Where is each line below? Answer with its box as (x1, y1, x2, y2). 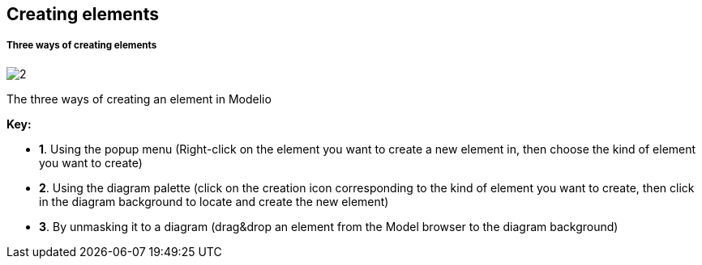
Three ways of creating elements (6, 40, 157, 52)
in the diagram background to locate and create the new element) (39, 194, 389, 208)
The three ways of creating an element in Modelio (6, 91, 272, 106)
